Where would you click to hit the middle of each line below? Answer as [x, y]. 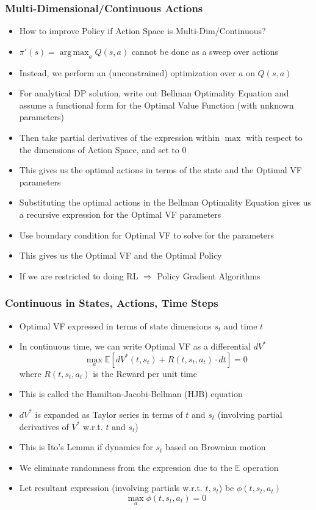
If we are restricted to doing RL [79, 275]
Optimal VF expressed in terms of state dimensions [115, 325]
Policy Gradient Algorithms [209, 275]
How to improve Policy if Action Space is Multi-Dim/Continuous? [142, 31]
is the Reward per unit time [145, 373]
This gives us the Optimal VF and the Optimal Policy [120, 255]
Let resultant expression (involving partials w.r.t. [111, 488]
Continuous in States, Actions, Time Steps [112, 303]
